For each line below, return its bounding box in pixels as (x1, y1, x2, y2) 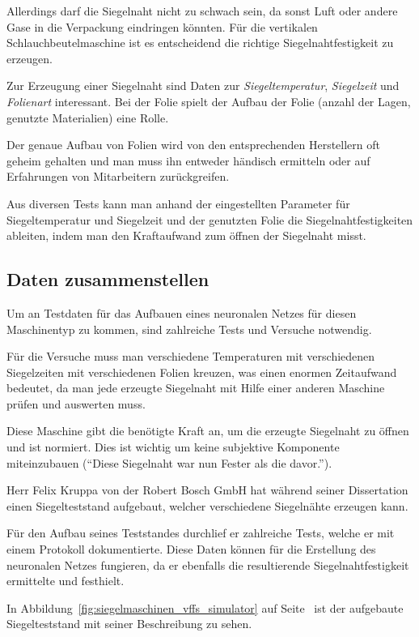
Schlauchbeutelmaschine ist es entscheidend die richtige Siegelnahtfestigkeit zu (6, 34, 394, 51)
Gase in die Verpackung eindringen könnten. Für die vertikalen (6, 18, 318, 35)
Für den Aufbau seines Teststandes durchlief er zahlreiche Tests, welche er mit (6, 524, 395, 541)
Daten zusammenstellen (6, 267, 209, 292)
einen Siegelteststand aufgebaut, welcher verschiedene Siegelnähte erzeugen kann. (6, 497, 408, 514)
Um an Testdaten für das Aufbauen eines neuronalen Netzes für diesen (6, 304, 357, 321)
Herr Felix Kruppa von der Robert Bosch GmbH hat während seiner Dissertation (6, 481, 408, 498)
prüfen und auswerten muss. (6, 395, 146, 412)
